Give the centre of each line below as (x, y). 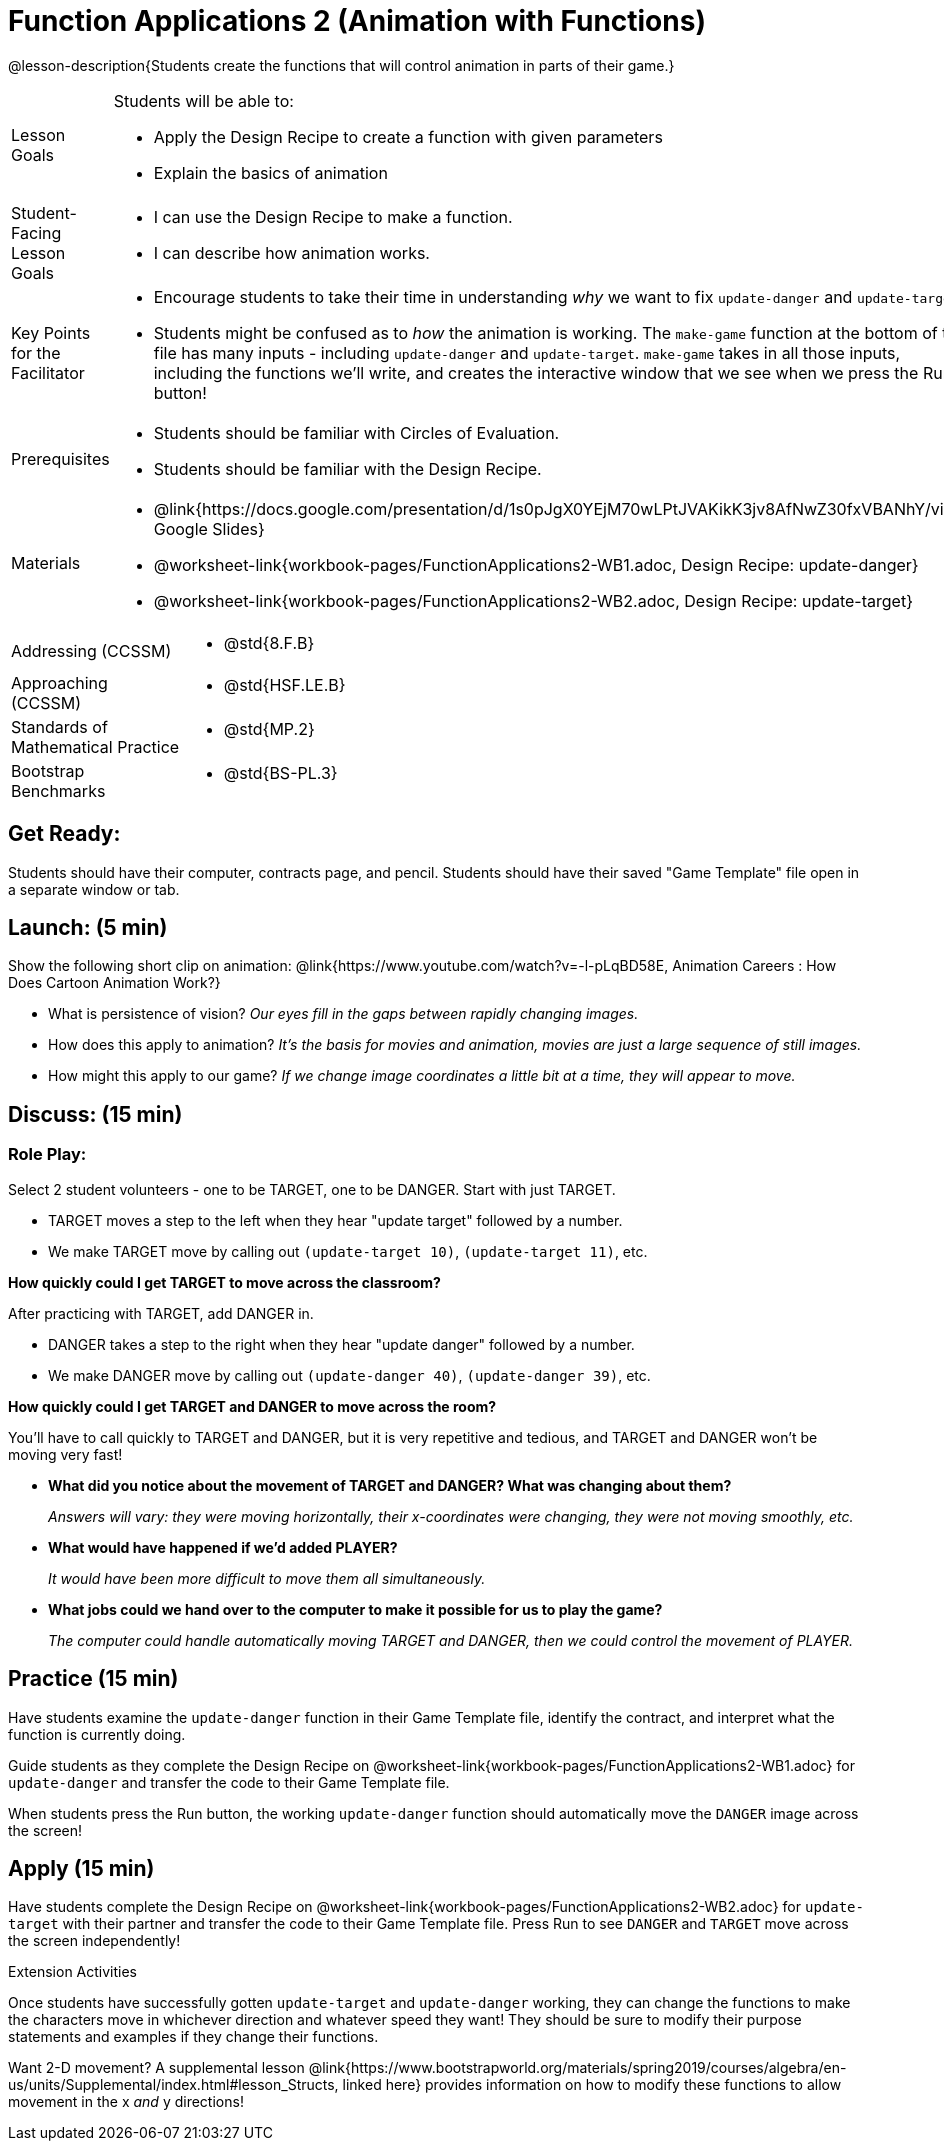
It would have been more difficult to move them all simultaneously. (267, 1578)
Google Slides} (209, 528)
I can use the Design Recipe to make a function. (333, 216)
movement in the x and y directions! (126, 2102)
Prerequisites (60, 458)
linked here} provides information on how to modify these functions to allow (592, 2085)
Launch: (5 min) (88, 928)
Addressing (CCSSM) (91, 650)
